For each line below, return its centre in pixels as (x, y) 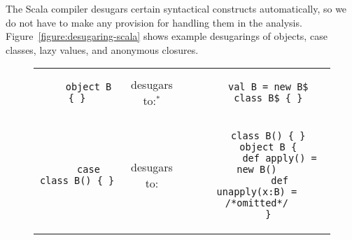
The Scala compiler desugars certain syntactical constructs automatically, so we (176, 8)
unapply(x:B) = (257, 192)
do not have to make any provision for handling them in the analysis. (154, 22)
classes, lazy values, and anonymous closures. (102, 49)
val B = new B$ (268, 87)
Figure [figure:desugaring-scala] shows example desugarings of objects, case (167, 36)
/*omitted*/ (256, 203)
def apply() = (280, 158)
